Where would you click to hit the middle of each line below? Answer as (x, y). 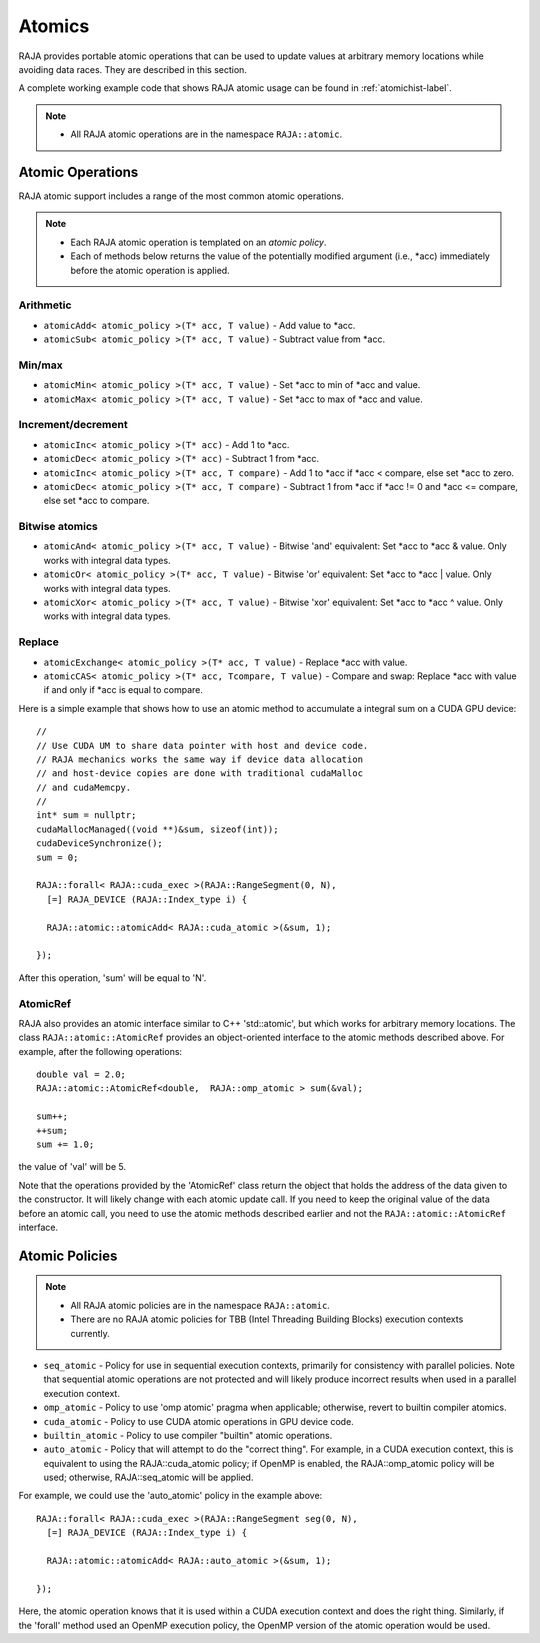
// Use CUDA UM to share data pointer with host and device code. (202, 745)
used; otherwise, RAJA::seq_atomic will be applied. (148, 1477)
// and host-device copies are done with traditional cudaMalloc (200, 773)
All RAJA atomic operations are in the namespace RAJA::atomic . (206, 134)
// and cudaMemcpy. (84, 787)
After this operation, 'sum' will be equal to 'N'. (112, 977)
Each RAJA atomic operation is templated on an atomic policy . (198, 242)
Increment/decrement (73, 425)
